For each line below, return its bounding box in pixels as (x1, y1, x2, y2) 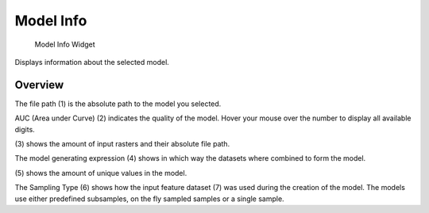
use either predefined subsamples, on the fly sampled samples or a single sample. (14, 194, 285, 203)
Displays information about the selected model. (14, 57, 170, 67)
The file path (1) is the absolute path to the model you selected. (14, 99, 222, 108)
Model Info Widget (34, 40, 95, 49)
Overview (14, 78, 64, 91)
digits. (14, 124, 35, 134)
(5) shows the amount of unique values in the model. (14, 168, 187, 177)
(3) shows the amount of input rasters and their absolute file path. (14, 139, 230, 149)
